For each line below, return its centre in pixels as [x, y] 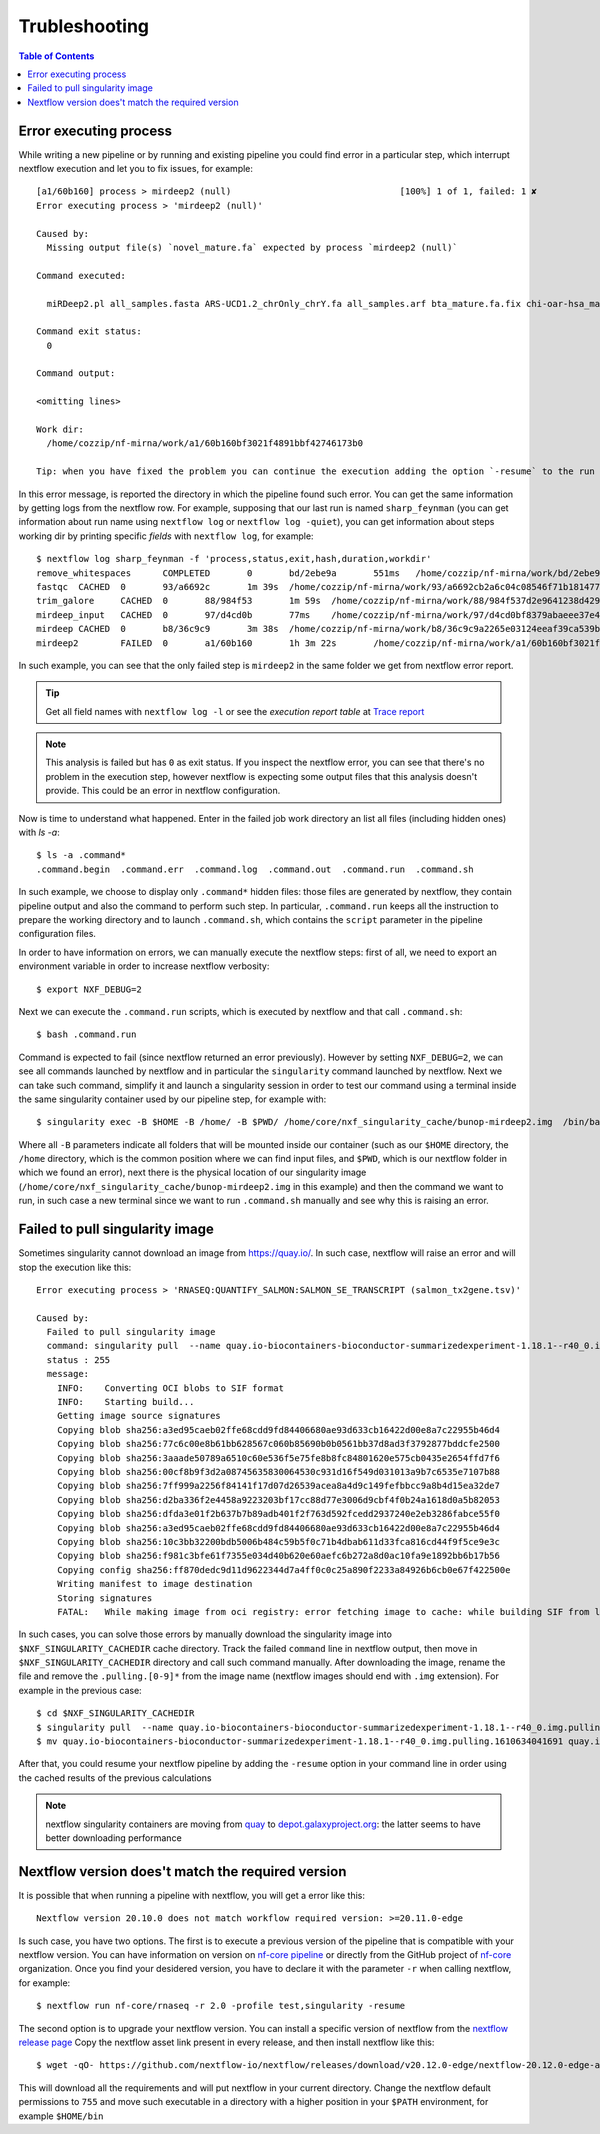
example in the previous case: [80, 1690]
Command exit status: [89, 331]
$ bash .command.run [86, 1034]
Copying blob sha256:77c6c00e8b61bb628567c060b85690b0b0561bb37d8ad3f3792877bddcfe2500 [278, 1444]
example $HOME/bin [61, 2116]
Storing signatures [104, 1598]
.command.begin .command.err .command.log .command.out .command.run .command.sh [255, 869]
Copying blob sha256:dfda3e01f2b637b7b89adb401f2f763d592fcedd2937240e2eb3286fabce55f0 [278, 1514]
